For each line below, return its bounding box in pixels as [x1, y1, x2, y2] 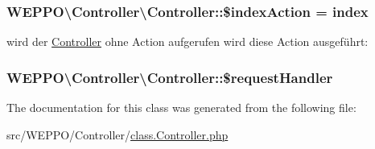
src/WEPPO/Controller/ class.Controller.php [6, 126, 229, 143]
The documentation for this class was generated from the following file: [6, 99, 356, 116]
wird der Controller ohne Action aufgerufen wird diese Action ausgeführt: [6, 33, 369, 50]
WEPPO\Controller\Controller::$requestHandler [6, 67, 333, 87]
